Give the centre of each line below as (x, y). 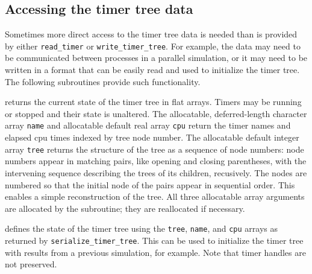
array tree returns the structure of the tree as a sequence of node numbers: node (154, 149)
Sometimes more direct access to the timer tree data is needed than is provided (151, 34)
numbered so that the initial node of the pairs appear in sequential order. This (150, 184)
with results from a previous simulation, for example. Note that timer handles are (155, 252)
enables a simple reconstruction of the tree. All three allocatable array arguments (155, 196)
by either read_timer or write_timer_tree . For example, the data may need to (153, 46)
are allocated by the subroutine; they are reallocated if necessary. (125, 208)
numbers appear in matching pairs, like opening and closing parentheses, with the (156, 161)
